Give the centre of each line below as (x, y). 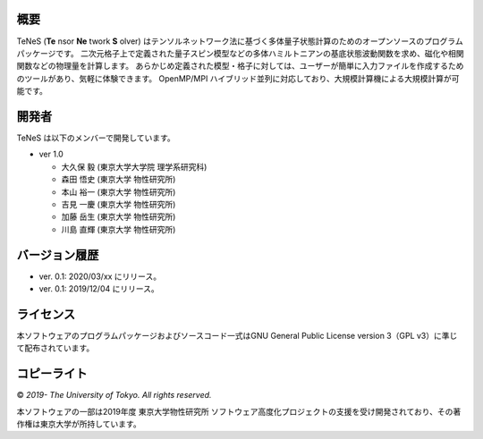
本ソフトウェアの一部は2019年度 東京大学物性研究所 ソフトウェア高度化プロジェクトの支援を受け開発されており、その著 (239, 411)
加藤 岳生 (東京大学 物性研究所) (119, 217)
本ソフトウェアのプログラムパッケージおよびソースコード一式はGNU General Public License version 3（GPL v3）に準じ (237, 335)
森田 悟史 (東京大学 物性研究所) (119, 180)
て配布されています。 (55, 348)
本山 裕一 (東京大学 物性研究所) (119, 191)
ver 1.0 (51, 154)
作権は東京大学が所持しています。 (79, 424)
